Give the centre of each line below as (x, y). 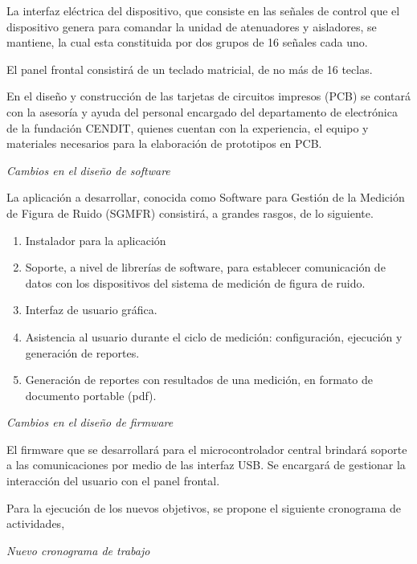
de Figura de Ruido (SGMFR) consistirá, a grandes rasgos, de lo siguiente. (190, 213)
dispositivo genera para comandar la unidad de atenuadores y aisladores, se (192, 26)
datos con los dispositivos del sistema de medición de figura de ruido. (195, 282)
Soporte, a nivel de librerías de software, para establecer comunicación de (205, 267)
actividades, (36, 523)
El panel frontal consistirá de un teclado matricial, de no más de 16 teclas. (190, 69)
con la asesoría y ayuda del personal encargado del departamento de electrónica (202, 111)
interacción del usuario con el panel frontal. (113, 481)
